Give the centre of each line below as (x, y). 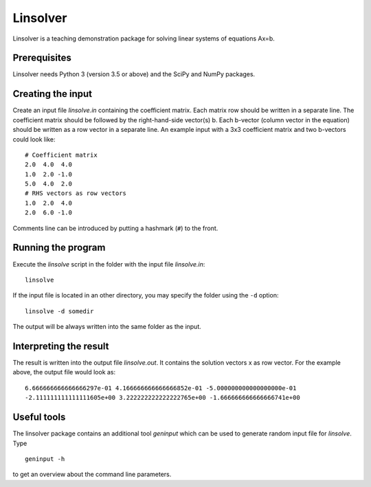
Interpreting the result (61, 346)
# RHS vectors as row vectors (76, 193)
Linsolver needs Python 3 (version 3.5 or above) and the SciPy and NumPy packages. (134, 74)
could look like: (34, 139)
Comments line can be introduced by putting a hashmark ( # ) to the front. (115, 228)
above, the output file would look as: (64, 372)
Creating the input (53, 94)
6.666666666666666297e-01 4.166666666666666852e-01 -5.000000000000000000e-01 (161, 388)
